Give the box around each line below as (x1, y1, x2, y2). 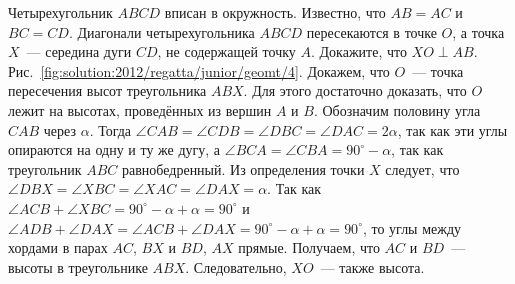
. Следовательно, (185, 256, 287, 277)
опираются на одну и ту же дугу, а (8, 139, 221, 160)
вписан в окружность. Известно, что (164, 2, 386, 22)
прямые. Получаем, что (238, 237, 380, 258)
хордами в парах (8, 237, 108, 258)
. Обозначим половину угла (313, 99, 481, 120)
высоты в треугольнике (8, 256, 148, 277)
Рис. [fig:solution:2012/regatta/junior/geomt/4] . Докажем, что (8, 60, 390, 81)
